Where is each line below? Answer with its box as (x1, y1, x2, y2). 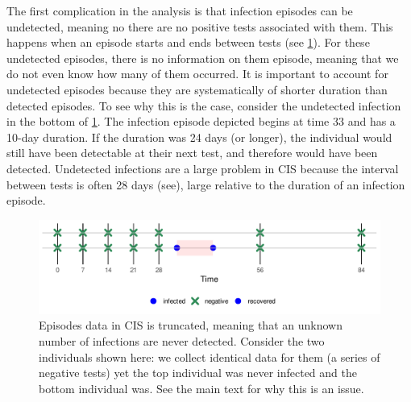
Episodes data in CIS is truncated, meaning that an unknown (39, 317, 342, 334)
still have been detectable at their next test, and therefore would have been (6, 144, 378, 161)
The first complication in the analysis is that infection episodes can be (6, 2, 353, 19)
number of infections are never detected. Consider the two (39, 333, 325, 350)
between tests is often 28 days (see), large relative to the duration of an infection (6, 176, 405, 193)
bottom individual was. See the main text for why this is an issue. (39, 379, 364, 396)
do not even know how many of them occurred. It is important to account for (6, 65, 388, 82)
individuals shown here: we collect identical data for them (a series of (39, 348, 380, 365)
